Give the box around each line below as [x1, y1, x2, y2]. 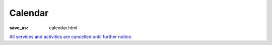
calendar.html [49, 25, 78, 31]
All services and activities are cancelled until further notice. [9, 34, 133, 40]
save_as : [9, 25, 29, 31]
